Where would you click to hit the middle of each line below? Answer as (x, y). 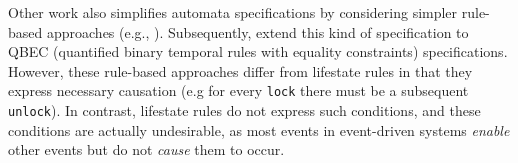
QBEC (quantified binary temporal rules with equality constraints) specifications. (258, 51)
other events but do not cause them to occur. (146, 149)
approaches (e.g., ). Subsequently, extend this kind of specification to (257, 31)
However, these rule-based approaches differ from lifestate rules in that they (240, 70)
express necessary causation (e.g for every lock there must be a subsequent (238, 90)
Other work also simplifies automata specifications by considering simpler (233, 12)
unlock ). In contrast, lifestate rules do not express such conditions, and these (244, 110)
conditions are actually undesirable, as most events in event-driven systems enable (259, 129)
